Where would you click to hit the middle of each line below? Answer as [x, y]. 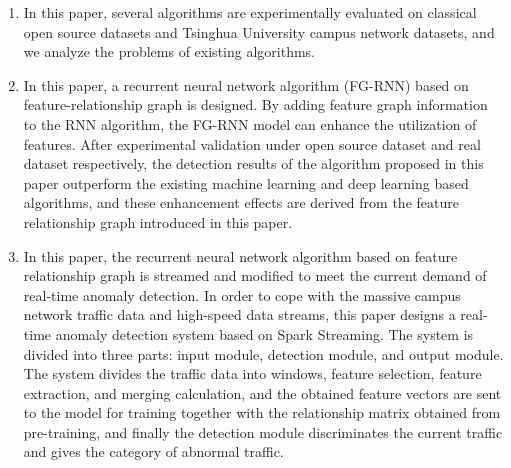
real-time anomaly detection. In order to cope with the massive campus [242, 294]
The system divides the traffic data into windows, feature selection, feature [252, 373]
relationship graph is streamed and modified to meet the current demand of [255, 275]
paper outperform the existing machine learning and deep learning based [246, 182]
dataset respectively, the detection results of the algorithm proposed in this [253, 163]
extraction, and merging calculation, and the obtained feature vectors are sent [262, 392]
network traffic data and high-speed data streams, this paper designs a [239, 314]
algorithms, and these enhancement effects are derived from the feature [241, 202]
